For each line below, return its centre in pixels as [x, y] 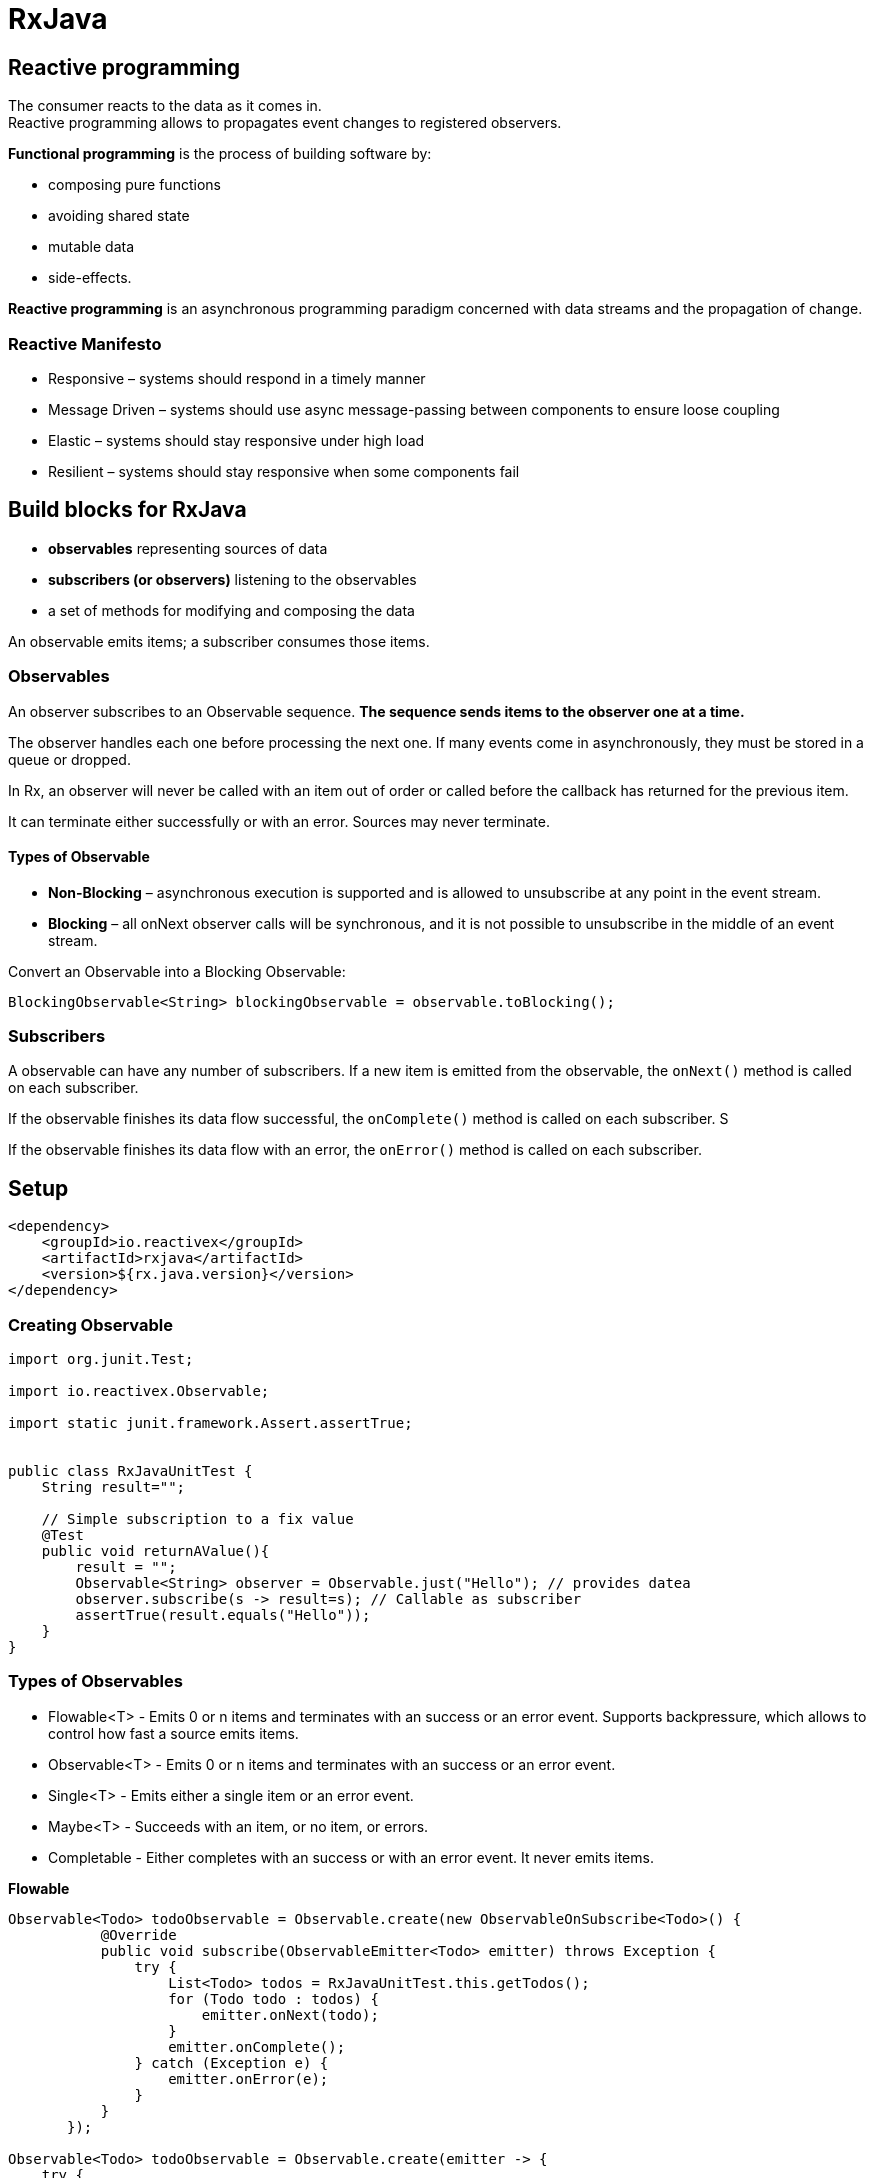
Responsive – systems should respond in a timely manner [237, 378]
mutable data [91, 247]
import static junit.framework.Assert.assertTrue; [210, 1423]
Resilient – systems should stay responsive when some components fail [284, 471]
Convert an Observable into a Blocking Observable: [177, 971]
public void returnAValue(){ [155, 1551]
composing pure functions [134, 185]
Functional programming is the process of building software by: [220, 154]
